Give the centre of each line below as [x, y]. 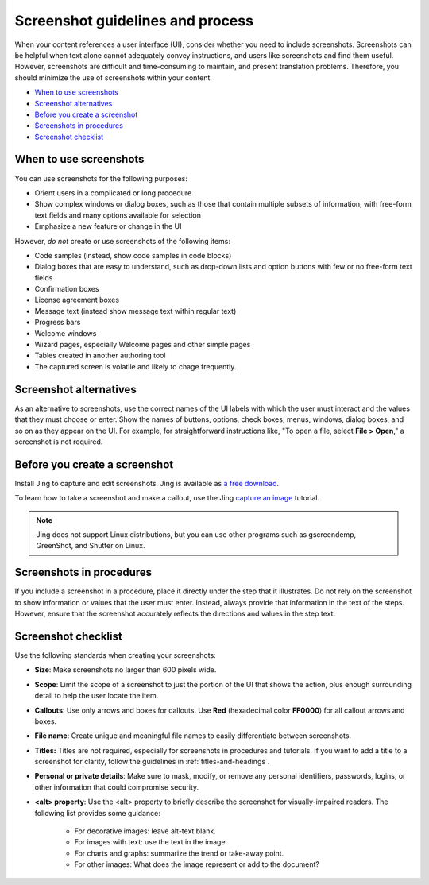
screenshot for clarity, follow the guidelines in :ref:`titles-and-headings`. [152, 762]
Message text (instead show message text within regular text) [135, 311]
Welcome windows [66, 333]
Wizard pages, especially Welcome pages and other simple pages [143, 345]
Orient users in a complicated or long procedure [113, 193]
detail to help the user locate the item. [97, 696]
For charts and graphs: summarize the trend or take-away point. [179, 853]
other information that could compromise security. [117, 787]
